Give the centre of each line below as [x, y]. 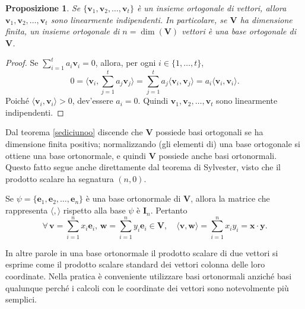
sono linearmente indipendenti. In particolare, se [139, 19]
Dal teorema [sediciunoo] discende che [74, 132]
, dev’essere [93, 101]
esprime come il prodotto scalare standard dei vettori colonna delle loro [135, 264]
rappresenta [27, 210]
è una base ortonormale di [133, 198]
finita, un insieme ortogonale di [63, 31]
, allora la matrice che [230, 198]
